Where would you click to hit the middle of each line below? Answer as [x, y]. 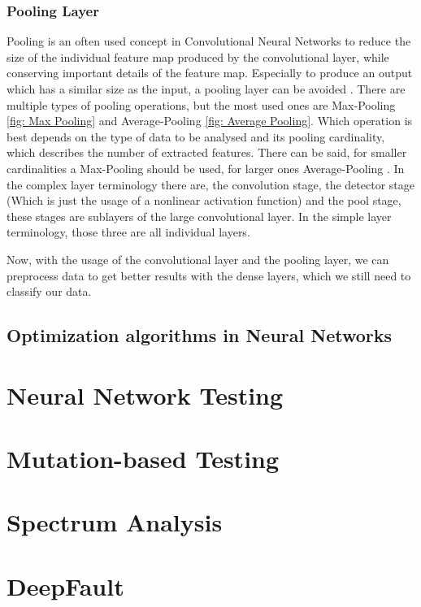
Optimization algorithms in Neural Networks [200, 335]
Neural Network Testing [145, 395]
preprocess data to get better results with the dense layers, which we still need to [209, 275]
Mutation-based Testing [143, 459]
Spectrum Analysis [115, 522]
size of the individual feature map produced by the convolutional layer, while [198, 56]
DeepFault [65, 585]
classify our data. [49, 291]
